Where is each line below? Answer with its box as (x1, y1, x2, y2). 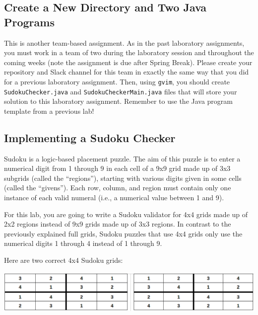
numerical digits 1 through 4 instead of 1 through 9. (4, 238, 162, 248)
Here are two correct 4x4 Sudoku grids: (4, 255, 123, 265)
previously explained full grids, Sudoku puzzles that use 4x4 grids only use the (4, 228, 243, 238)
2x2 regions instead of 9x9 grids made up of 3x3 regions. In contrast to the (4, 219, 231, 229)
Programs (4, 14, 55, 29)
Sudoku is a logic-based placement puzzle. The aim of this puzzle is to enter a (4, 153, 241, 163)
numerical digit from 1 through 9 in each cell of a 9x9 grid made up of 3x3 (4, 163, 231, 173)
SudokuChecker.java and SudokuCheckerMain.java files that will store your (4, 86, 237, 96)
